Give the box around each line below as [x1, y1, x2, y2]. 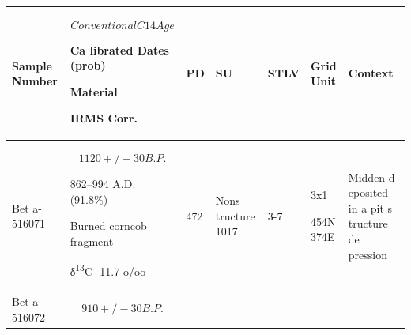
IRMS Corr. [70, 110, 138, 126]
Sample [12, 57, 52, 73]
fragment [70, 232, 114, 249]
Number [12, 73, 58, 89]
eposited [348, 184, 389, 201]
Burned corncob [70, 217, 147, 234]
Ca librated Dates [70, 41, 169, 58]
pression [348, 246, 388, 262]
